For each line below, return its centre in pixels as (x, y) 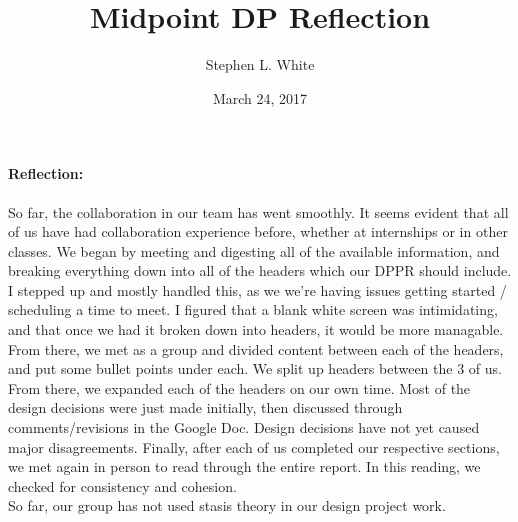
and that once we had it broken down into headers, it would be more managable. (256, 329)
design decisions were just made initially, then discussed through (205, 407)
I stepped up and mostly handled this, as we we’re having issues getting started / (257, 289)
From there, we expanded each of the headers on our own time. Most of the (239, 387)
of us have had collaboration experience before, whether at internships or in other (258, 231)
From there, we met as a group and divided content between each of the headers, (256, 348)
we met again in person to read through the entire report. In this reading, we (244, 466)
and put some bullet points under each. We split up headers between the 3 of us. (255, 368)
